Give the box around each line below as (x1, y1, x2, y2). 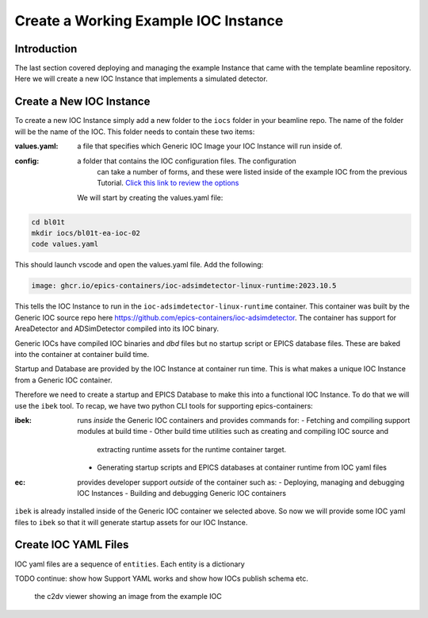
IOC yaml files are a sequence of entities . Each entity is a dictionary (14, 559, 245, 569)
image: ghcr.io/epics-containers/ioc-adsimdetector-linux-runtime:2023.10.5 (31, 282, 337, 290)
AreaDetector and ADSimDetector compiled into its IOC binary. (14, 324, 220, 333)
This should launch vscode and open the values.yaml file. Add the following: (14, 260, 264, 270)
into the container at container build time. (14, 349, 150, 359)
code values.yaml (31, 240, 99, 249)
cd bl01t (31, 217, 66, 226)
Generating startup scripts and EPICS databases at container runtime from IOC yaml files (97, 463, 388, 472)
